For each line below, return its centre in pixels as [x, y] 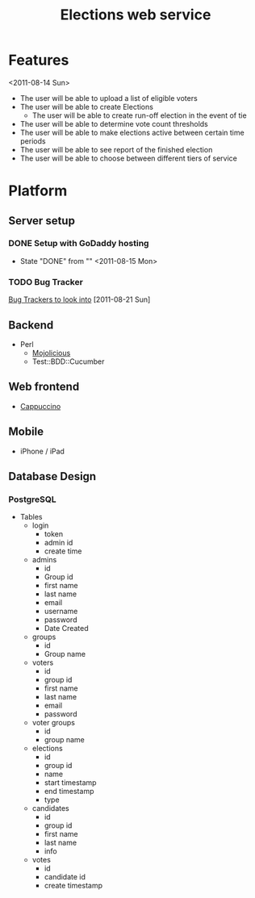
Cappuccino [40, 406]
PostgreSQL [32, 499]
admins [44, 560]
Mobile [26, 432]
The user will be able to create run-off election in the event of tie [140, 115]
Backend [31, 325]
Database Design [52, 476]
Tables [31, 517]
